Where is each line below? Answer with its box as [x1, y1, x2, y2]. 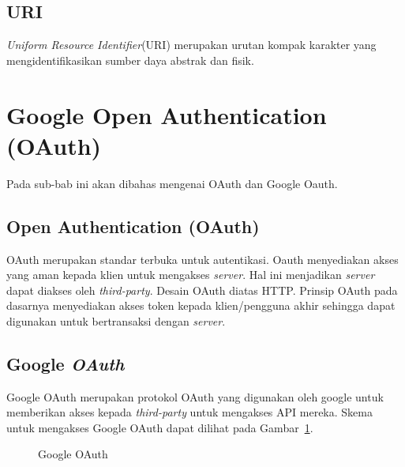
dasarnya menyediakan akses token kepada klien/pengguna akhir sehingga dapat [6, 297, 396, 314]
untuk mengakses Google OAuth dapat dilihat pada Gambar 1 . [6, 419, 313, 435]
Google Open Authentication [6, 98, 327, 130]
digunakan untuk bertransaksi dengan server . [6, 312, 226, 329]
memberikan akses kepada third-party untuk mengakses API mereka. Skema [6, 404, 373, 420]
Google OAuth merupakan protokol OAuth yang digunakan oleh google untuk [6, 388, 384, 405]
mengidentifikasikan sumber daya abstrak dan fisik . [6, 51, 254, 68]
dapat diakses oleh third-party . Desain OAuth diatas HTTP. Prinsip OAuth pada [6, 281, 398, 298]
